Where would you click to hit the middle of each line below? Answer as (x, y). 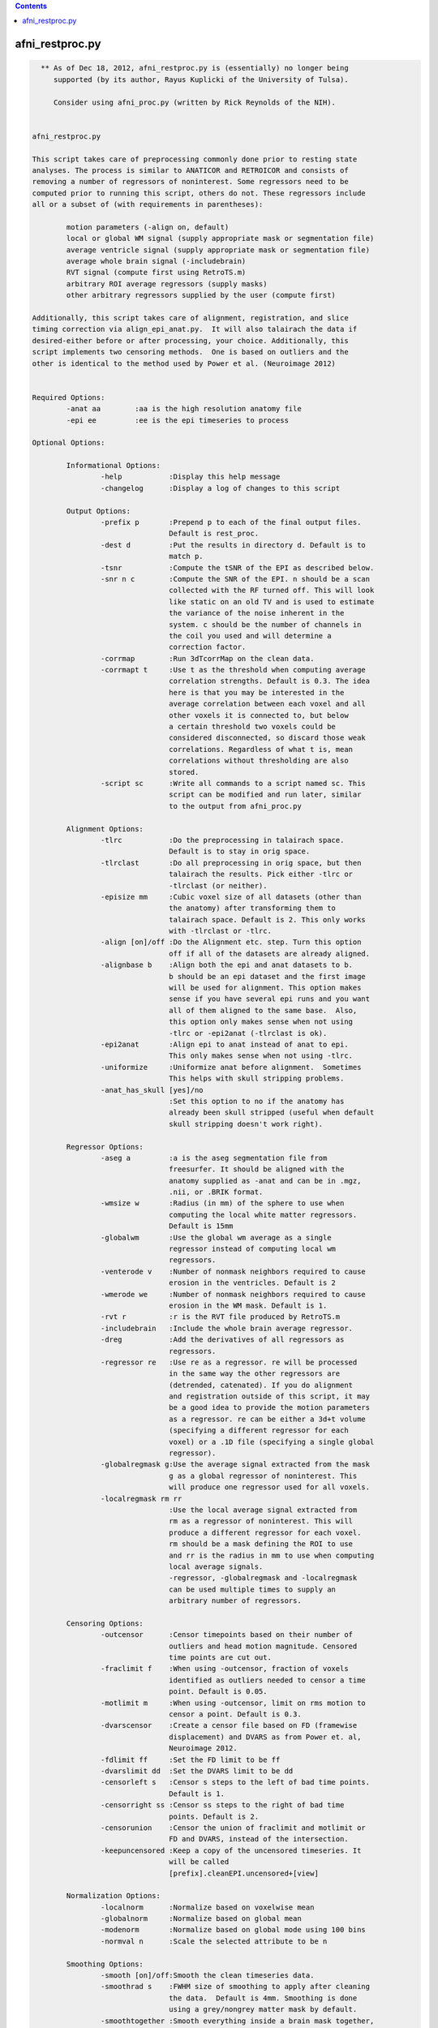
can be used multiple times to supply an (253, 1589)
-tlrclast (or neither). (218, 885)
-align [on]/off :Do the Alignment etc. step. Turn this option (231, 942)
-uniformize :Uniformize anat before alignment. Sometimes (231, 1067)
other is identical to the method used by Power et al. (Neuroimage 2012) (184, 363)
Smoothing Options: (105, 1964)
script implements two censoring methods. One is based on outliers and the (190, 352)
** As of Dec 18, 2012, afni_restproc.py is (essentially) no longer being (195, 68)
